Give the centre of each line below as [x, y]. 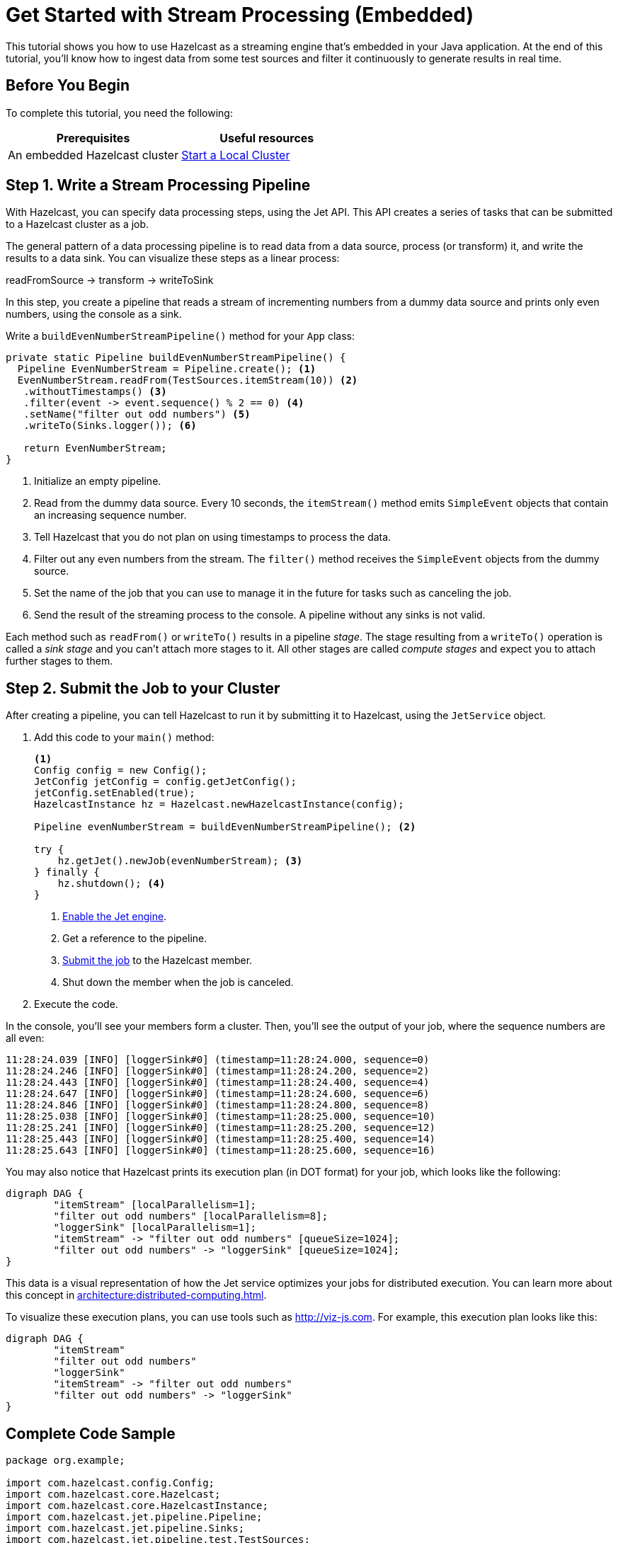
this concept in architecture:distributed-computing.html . [136, 1295]
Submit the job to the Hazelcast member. [158, 960]
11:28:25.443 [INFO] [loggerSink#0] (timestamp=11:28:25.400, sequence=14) [221, 1139]
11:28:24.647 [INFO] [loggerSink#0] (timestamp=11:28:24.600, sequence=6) [218, 1094]
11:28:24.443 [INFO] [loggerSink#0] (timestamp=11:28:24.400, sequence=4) [218, 1083]
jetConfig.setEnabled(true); [115, 793]
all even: [25, 1038]
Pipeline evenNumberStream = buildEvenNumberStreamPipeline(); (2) [225, 827]
